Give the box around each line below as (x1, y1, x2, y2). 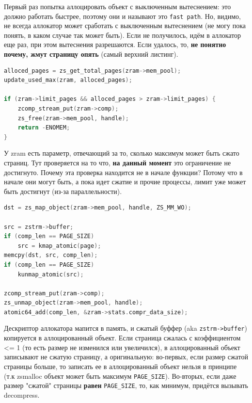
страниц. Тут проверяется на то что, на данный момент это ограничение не (4, 157, 231, 167)
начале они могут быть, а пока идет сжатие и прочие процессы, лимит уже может (4, 177, 246, 187)
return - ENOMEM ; (17, 124, 70, 131)
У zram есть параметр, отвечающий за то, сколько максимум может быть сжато (4, 148, 239, 158)
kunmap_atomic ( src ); (17, 271, 84, 278)
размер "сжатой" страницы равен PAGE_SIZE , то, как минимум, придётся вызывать (4, 380, 248, 390)
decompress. (4, 389, 40, 400)
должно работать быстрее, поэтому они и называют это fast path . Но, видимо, (4, 11, 241, 21)
